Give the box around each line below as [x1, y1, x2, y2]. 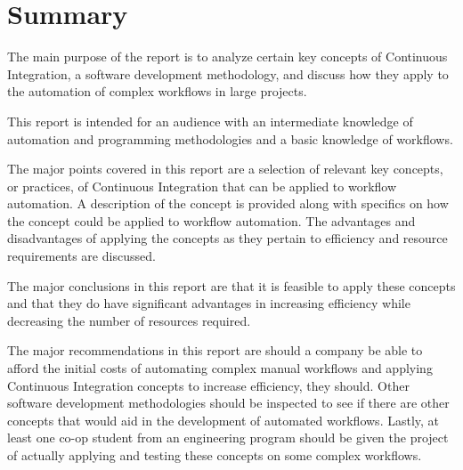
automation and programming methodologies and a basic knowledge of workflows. [7, 129, 453, 148]
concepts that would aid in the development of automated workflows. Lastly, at [7, 410, 440, 429]
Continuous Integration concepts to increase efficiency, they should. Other [7, 376, 410, 394]
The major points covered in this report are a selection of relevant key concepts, [7, 159, 443, 178]
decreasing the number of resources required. [7, 311, 251, 329]
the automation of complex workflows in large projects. [7, 82, 307, 101]
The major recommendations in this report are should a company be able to [7, 341, 423, 360]
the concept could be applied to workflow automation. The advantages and [7, 211, 416, 230]
